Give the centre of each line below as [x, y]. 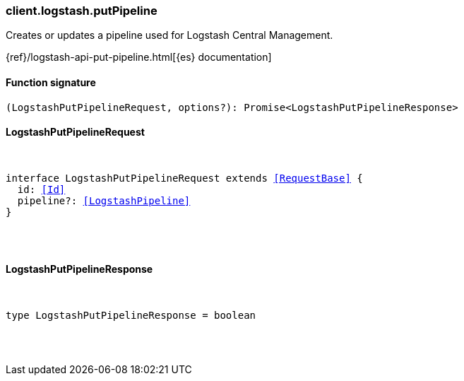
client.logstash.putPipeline [82, 11]
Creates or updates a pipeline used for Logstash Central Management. [169, 35]
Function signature [51, 82]
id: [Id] [41, 189]
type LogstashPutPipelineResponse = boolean [131, 316]
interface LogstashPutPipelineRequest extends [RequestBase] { [184, 178]
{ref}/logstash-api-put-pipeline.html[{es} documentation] [139, 57]
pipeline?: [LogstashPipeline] [104, 200]
